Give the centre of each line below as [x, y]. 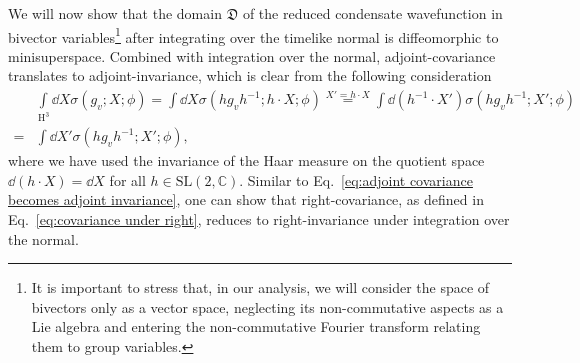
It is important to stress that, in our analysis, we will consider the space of [260, 287]
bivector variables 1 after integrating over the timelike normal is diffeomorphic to [253, 35]
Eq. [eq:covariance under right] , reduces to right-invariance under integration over [259, 218]
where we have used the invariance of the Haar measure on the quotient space [246, 160]
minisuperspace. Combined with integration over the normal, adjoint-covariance [252, 55]
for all [127, 179]
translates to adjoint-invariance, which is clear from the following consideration [250, 75]
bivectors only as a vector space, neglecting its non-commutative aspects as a [267, 306]
